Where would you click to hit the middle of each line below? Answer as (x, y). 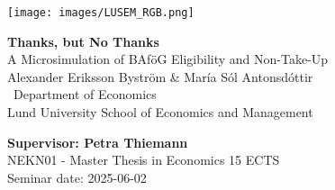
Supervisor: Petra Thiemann (98, 142)
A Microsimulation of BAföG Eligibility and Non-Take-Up (168, 59)
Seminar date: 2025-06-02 (77, 177)
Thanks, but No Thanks (83, 41)
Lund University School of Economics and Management (160, 112)
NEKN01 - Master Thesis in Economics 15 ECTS (144, 160)
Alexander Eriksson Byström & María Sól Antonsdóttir (160, 76)
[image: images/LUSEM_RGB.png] (101, 13)
